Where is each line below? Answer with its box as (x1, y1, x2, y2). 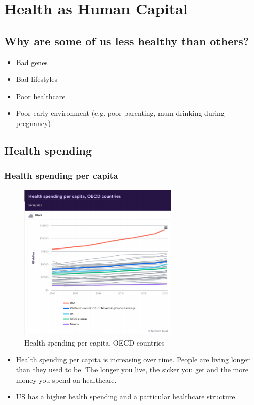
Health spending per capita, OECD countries (24, 337, 165, 348)
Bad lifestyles (16, 74, 58, 84)
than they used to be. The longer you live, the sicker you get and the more (16, 364, 248, 375)
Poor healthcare (16, 90, 66, 101)
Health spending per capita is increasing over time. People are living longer (16, 354, 250, 365)
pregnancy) (16, 117, 51, 128)
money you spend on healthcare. (16, 374, 117, 385)
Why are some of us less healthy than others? (4, 33, 249, 48)
